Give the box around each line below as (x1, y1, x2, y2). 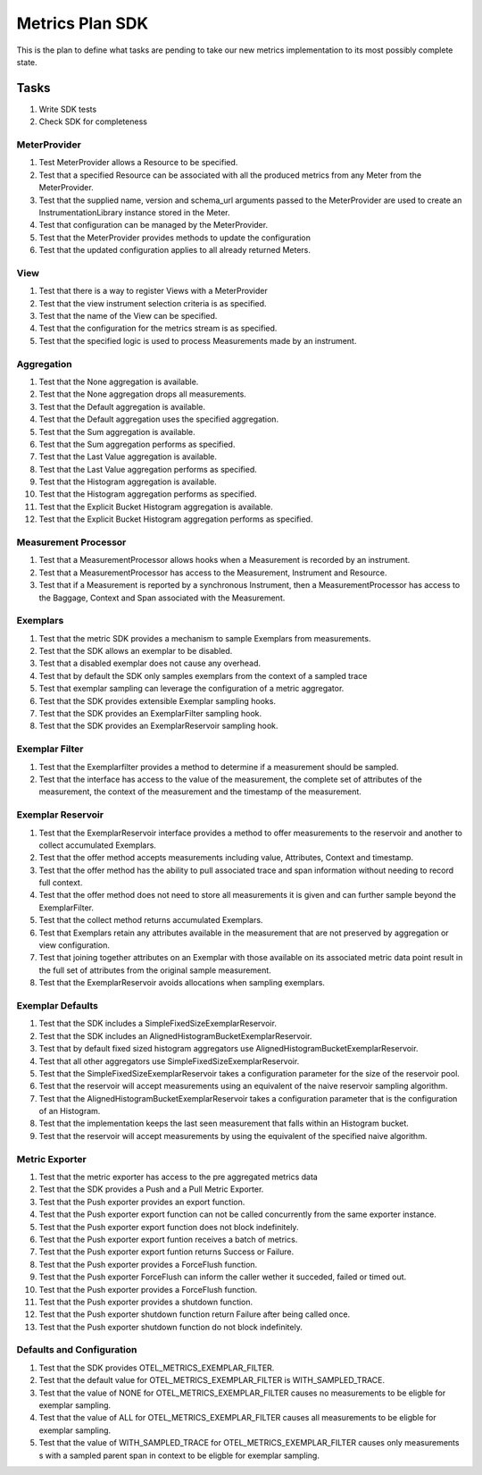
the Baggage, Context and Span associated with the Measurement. (38, 592, 286, 603)
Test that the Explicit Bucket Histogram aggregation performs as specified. (38, 514, 313, 524)
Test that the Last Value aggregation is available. (38, 451, 218, 462)
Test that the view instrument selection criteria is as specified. (38, 298, 267, 308)
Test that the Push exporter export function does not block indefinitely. (38, 1221, 299, 1232)
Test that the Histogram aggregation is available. (38, 476, 218, 487)
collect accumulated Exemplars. (38, 840, 156, 851)
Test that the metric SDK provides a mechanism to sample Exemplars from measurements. (38, 633, 371, 643)
